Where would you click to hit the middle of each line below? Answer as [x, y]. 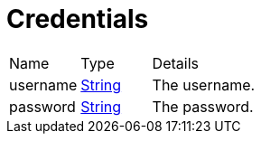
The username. [204, 85]
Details [175, 63]
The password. [203, 106]
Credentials [78, 19]
